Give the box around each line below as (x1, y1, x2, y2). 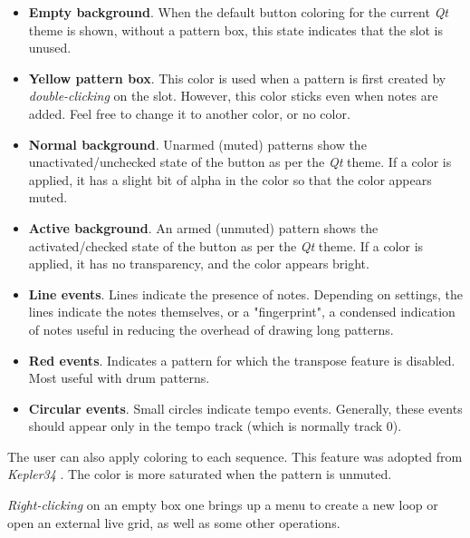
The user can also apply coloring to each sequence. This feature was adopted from (7, 446, 463, 465)
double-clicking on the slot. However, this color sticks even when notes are (28, 86, 438, 105)
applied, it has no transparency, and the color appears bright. (28, 254, 369, 273)
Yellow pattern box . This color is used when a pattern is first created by (28, 68, 446, 87)
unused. (28, 38, 72, 57)
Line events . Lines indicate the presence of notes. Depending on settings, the (28, 284, 463, 303)
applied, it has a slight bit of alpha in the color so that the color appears (28, 170, 432, 189)
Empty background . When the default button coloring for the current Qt (28, 3, 449, 21)
